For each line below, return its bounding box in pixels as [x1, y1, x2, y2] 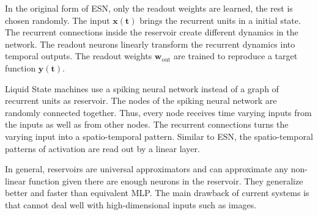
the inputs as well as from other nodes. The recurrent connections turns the [5, 118, 289, 131]
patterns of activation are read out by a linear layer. [5, 142, 200, 155]
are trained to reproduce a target [174, 49, 298, 62]
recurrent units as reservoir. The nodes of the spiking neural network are [5, 94, 277, 107]
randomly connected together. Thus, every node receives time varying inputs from [5, 106, 312, 118]
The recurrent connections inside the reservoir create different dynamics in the [5, 26, 298, 38]
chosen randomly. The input [5, 13, 110, 26]
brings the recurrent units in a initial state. [139, 13, 301, 26]
